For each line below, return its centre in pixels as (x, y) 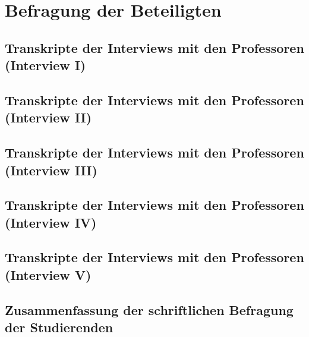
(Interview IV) (51, 222)
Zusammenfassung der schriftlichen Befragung (149, 309)
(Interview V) (48, 274)
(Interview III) (51, 170)
